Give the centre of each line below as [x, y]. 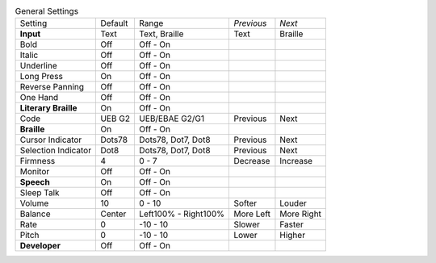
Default [114, 23]
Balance [35, 214]
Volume [34, 203]
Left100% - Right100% [182, 214]
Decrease [252, 161]
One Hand [39, 98]
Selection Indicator [56, 151]
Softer [245, 203]
